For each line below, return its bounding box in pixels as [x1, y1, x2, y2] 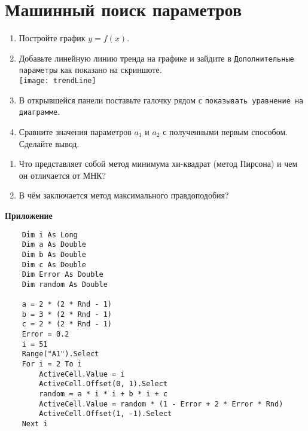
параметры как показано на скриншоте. [19, 63, 162, 76]
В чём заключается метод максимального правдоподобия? [19, 189, 229, 201]
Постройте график [19, 32, 86, 44]
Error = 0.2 [22, 330, 69, 339]
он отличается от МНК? [19, 169, 106, 181]
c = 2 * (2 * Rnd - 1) [22, 320, 112, 329]
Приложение [5, 209, 53, 221]
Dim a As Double [22, 240, 87, 249]
